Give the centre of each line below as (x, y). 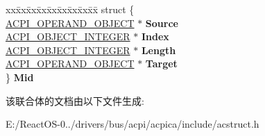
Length (159, 50)
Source (162, 23)
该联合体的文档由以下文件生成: (75, 100)
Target (161, 63)
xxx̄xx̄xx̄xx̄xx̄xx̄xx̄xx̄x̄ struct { (70, 9)
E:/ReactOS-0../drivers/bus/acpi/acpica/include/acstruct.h (132, 124)
